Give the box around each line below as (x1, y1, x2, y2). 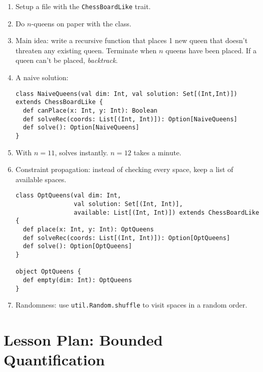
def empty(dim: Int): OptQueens (23, 276, 132, 284)
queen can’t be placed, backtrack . (15, 55, 118, 65)
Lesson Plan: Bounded (4, 329, 163, 350)
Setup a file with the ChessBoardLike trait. (15, 1, 151, 11)
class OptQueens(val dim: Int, (15, 192, 121, 199)
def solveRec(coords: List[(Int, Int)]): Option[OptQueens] (23, 234, 231, 242)
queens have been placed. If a (165, 45, 257, 55)
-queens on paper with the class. (31, 18, 131, 28)
